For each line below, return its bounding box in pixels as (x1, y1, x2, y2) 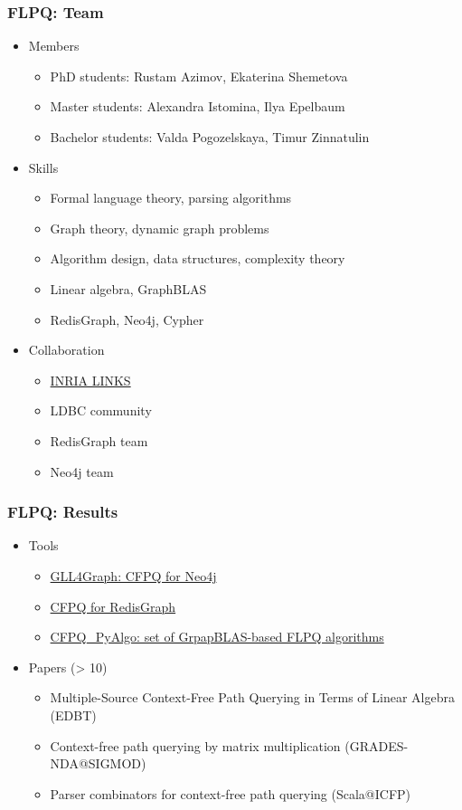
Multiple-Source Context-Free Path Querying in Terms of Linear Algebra (50, 688, 455, 707)
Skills (28, 157, 59, 176)
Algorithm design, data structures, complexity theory (50, 249, 345, 268)
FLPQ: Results (7, 500, 118, 523)
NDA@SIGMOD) (50, 754, 146, 773)
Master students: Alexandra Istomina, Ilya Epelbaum (50, 97, 345, 116)
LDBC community (50, 401, 152, 420)
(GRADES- (344, 736, 409, 755)
